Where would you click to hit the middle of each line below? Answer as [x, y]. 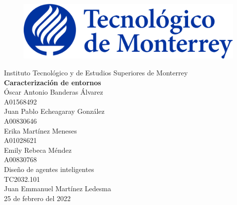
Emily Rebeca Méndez [38, 150]
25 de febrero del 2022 [38, 198]
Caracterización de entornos [53, 82]
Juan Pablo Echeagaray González [54, 111]
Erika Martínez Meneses [40, 130]
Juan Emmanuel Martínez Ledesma [58, 188]
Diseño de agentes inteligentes [49, 169]
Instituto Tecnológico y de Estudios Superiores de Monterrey [96, 72]
